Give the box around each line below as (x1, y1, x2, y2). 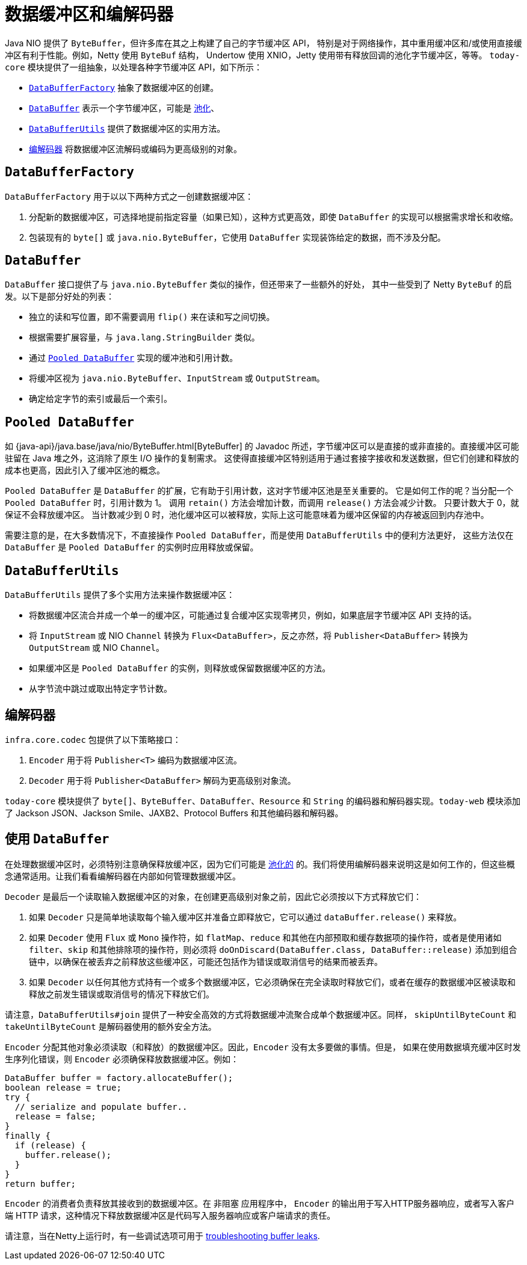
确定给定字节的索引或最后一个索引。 (29, 393, 172, 404)
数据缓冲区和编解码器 (5, 4, 174, 25)
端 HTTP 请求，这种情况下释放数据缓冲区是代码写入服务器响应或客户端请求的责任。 (5, 1210, 336, 1220)
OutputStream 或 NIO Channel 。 (29, 642, 164, 653)
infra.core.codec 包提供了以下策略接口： (5, 734, 181, 745)
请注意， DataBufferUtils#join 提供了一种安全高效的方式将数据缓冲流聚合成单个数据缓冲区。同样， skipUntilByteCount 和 (5, 1009, 517, 1020)
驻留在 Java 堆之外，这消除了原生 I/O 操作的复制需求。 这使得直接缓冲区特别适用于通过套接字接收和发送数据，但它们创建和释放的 (5, 453, 519, 464)
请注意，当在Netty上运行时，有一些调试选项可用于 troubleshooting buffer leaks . (5, 1230, 320, 1241)
